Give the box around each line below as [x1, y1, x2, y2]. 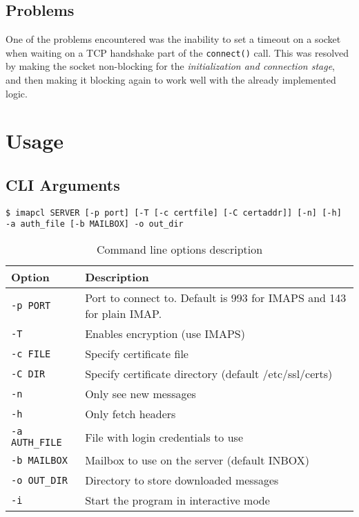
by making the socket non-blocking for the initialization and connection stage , [6, 59, 335, 73]
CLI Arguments [6, 174, 120, 195]
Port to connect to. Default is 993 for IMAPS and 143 [85, 290, 347, 306]
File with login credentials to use [85, 429, 244, 445]
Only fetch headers [85, 406, 176, 422]
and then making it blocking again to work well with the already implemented [6, 73, 336, 87]
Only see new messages [85, 386, 196, 402]
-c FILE [11, 348, 51, 359]
